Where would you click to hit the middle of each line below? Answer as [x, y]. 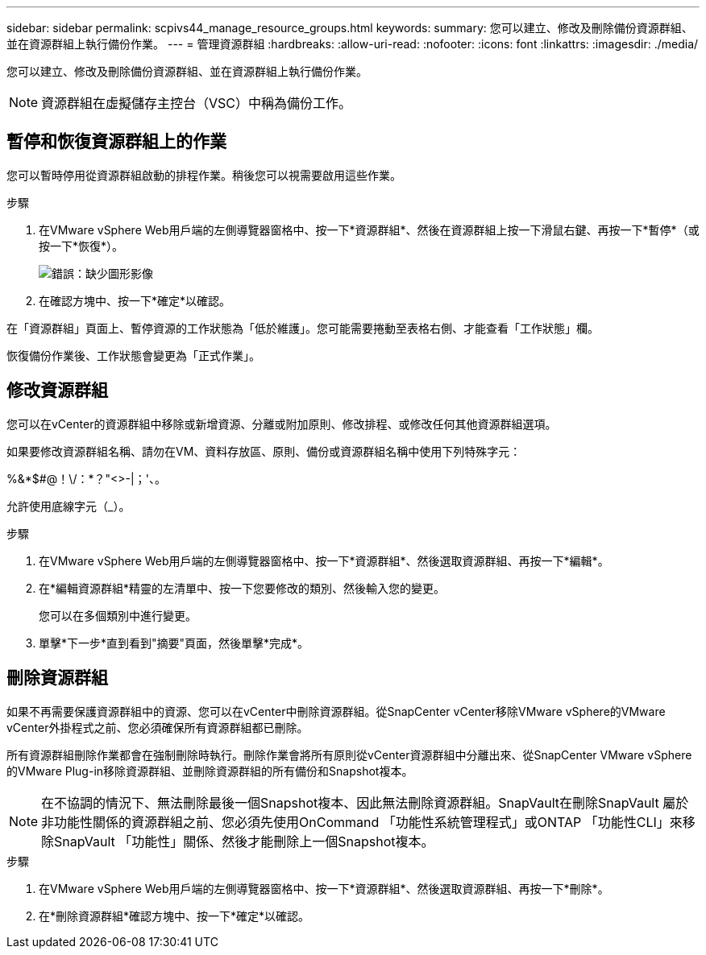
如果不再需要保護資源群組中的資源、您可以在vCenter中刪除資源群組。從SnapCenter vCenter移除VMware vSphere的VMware [336, 711]
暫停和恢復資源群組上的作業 [116, 142]
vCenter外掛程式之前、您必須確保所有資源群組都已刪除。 [158, 727]
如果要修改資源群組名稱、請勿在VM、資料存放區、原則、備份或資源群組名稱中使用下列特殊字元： [264, 451]
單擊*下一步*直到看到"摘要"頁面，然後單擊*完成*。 [174, 643]
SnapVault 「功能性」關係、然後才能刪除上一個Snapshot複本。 [244, 841]
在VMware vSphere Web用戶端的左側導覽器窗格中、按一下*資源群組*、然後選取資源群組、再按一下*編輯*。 [324, 560]
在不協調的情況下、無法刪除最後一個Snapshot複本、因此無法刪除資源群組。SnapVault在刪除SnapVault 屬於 [365, 802]
